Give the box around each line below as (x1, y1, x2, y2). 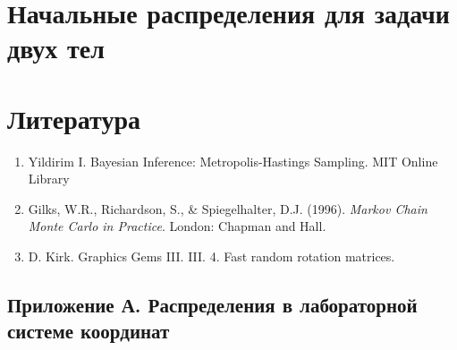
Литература (7, 99, 140, 136)
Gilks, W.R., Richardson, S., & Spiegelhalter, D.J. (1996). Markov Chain (28, 199, 427, 218)
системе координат (7, 317, 170, 345)
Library (28, 169, 70, 188)
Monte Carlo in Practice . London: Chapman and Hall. (28, 217, 326, 235)
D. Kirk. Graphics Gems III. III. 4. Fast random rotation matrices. (28, 247, 395, 266)
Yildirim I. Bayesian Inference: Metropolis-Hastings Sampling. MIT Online (28, 151, 438, 170)
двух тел (7, 30, 105, 66)
